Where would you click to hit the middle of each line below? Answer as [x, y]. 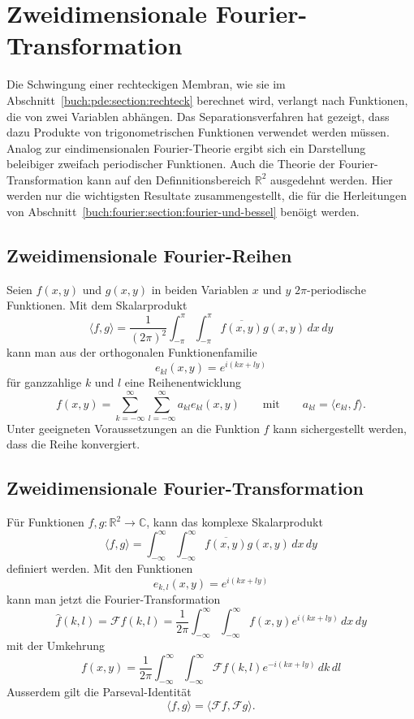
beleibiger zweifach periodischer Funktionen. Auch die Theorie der [171, 164]
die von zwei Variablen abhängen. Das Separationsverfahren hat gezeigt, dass [198, 116]
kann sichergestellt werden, [340, 428]
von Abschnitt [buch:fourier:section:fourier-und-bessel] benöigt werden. [183, 212]
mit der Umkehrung [56, 645]
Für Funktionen [45, 522]
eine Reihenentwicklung [183, 382]
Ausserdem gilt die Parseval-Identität [99, 692]
